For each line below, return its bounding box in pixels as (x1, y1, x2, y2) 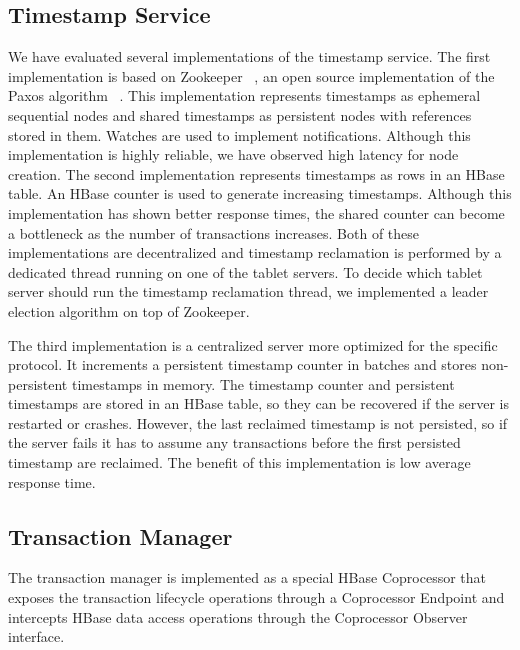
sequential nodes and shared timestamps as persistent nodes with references (8, 104, 472, 125)
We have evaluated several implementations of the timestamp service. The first (8, 46, 491, 67)
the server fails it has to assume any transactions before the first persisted (8, 432, 461, 453)
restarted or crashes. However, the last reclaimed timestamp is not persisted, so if (8, 412, 508, 433)
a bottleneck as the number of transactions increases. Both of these (8, 222, 420, 243)
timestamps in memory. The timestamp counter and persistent (71, 373, 455, 394)
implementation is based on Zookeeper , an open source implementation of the (8, 65, 495, 86)
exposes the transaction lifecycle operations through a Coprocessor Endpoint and (8, 587, 505, 608)
